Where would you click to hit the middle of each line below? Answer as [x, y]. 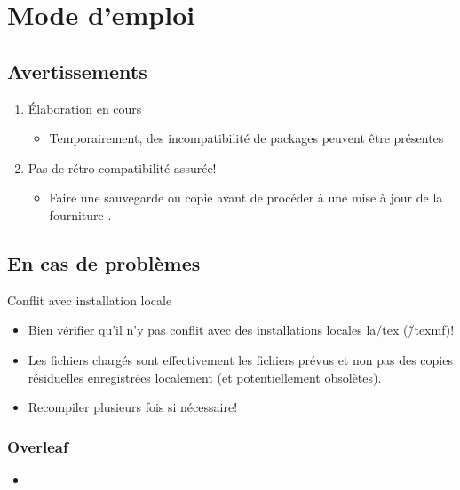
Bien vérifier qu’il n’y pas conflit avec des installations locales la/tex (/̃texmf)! [241, 330]
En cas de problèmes [104, 262]
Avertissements [77, 71]
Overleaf [38, 446]
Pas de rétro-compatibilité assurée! [122, 167]
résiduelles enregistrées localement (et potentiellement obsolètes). [205, 377]
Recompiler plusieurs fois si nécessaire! [133, 407]
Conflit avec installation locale [90, 300]
